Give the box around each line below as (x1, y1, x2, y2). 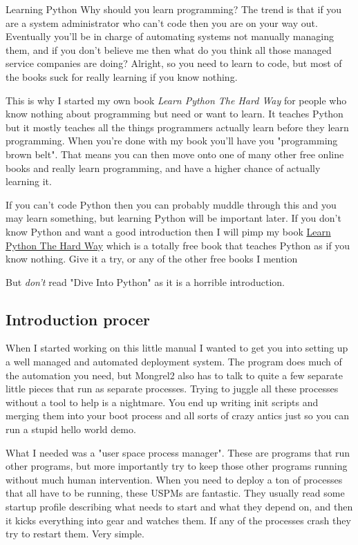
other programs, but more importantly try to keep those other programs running (6, 459, 348, 473)
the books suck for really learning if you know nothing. (6, 69, 238, 84)
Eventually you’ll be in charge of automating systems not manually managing (6, 29, 334, 44)
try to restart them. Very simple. (6, 526, 144, 541)
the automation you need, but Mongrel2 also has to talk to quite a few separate (6, 367, 343, 382)
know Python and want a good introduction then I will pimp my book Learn (6, 224, 331, 238)
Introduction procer (6, 308, 151, 329)
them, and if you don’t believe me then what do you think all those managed (6, 42, 332, 57)
